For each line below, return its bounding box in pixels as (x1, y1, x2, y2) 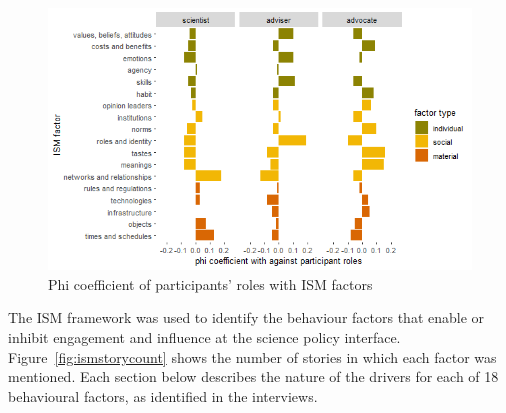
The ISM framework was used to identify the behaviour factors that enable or (8, 307, 485, 328)
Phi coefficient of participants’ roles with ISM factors (48, 273, 373, 294)
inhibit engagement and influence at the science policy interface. (8, 327, 401, 347)
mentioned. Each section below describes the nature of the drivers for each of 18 (8, 366, 499, 387)
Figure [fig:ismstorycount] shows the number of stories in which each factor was (8, 346, 497, 367)
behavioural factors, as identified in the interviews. (8, 385, 318, 406)
